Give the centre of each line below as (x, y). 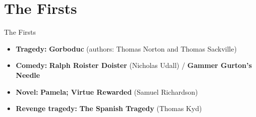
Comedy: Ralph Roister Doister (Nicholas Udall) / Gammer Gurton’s (134, 65)
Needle (28, 75)
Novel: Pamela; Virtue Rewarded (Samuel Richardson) (107, 91)
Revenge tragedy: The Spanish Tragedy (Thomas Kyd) (109, 108)
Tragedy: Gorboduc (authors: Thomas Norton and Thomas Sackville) (126, 48)
